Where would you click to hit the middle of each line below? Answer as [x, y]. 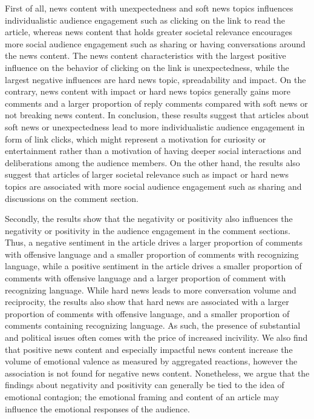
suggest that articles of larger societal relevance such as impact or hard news [147, 174]
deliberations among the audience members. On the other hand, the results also [152, 162]
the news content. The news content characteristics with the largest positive [146, 55]
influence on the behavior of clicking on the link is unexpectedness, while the [147, 67]
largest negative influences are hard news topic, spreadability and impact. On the [155, 79]
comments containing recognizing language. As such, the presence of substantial [153, 325]
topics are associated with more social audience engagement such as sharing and [153, 186]
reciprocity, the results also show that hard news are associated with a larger [147, 302]
